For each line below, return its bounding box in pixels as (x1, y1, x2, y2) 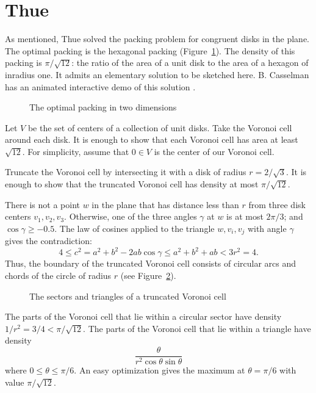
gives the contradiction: (5, 234, 92, 247)
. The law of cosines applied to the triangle (54, 222, 215, 234)
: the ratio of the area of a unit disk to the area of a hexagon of (71, 56, 309, 69)
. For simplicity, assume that (22, 145, 129, 157)
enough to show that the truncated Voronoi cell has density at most (5, 178, 259, 190)
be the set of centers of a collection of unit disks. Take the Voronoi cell (27, 121, 292, 134)
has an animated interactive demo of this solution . (5, 80, 196, 93)
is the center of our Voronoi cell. (154, 145, 275, 157)
